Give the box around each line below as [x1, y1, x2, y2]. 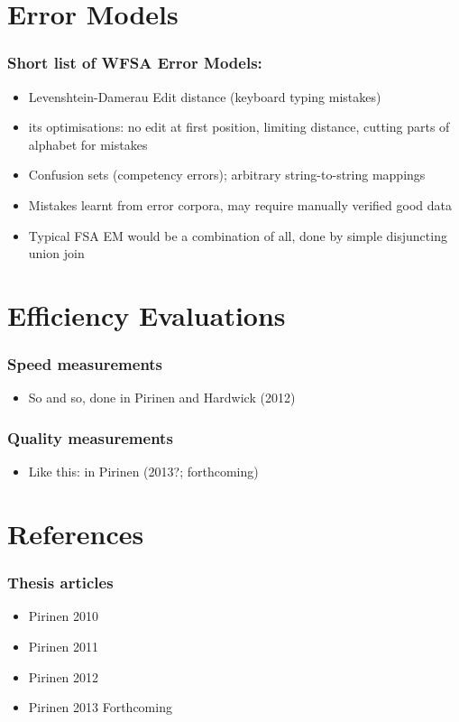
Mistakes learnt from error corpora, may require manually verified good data [28, 195, 452, 214]
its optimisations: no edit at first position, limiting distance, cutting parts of [28, 117, 450, 136]
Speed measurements [7, 353, 163, 375]
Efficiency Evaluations [7, 296, 286, 333]
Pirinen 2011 [28, 636, 99, 655]
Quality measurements [7, 426, 173, 449]
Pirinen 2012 [28, 667, 99, 686]
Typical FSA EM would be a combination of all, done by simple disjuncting [28, 226, 447, 245]
